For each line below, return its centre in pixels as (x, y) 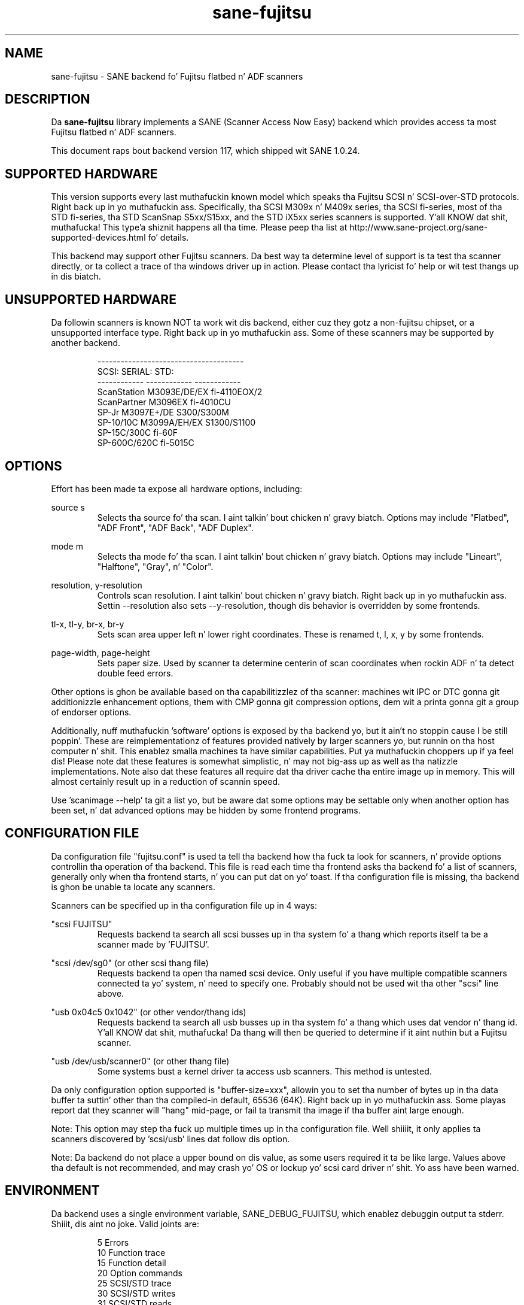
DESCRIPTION (48, 99)
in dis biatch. (76, 277)
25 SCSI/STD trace (134, 1283)
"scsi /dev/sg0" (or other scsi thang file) (130, 963)
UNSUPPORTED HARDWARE (91, 299)
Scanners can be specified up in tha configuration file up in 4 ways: (184, 905)
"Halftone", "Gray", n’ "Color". (155, 566)
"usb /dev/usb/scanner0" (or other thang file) (140, 1061)
